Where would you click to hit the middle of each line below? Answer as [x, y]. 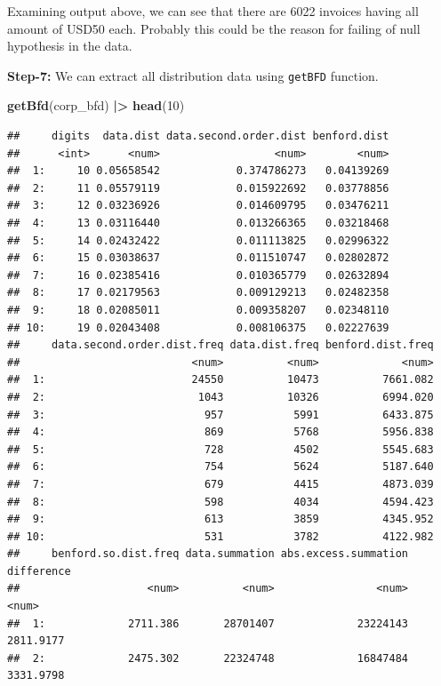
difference [39, 571]
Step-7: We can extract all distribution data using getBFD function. [193, 75]
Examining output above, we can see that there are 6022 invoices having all [213, 11]
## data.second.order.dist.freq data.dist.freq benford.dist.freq [220, 345]
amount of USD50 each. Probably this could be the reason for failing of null [214, 28]
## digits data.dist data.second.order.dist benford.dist [198, 136]
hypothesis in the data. [70, 46]
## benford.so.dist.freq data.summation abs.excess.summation [208, 554]
